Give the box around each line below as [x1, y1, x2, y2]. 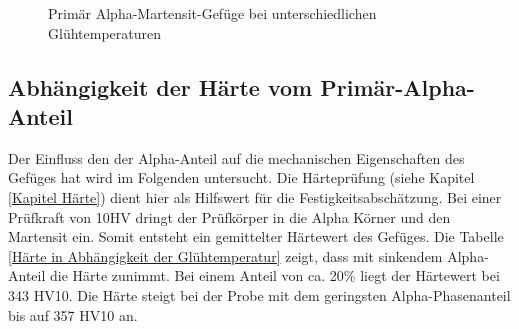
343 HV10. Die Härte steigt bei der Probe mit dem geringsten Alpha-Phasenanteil [8, 284, 511, 305]
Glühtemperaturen [48, 22, 161, 43]
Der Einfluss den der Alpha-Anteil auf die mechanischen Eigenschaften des [8, 147, 465, 168]
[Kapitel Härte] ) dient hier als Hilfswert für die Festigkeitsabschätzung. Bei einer [8, 186, 502, 207]
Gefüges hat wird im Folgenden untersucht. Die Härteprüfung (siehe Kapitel [8, 167, 475, 188]
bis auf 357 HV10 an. [8, 304, 138, 325]
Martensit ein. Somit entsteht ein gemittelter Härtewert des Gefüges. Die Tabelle [8, 226, 504, 247]
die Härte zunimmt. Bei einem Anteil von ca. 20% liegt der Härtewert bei [49, 265, 500, 286]
